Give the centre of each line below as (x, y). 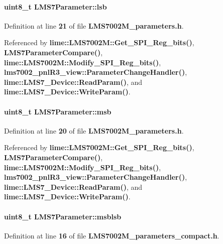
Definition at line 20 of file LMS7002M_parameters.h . (94, 130)
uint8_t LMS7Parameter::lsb (55, 6)
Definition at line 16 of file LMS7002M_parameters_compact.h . (112, 235)
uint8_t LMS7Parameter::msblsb (63, 216)
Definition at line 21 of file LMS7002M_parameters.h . (94, 25)
